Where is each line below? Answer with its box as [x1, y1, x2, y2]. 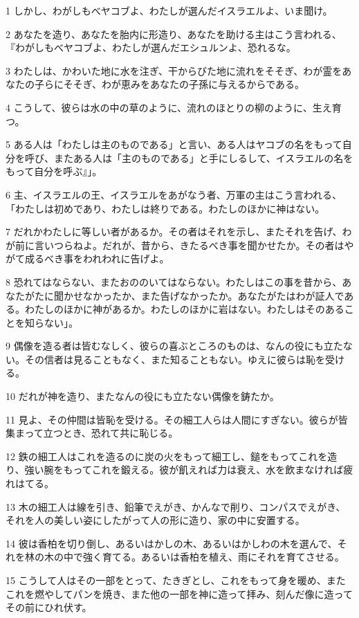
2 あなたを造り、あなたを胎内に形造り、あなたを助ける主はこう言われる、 [6, 26, 342, 41]
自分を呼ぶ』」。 [34, 164, 102, 179]
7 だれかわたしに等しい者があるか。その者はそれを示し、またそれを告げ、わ [6, 224, 352, 239]
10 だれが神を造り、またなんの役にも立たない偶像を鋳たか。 [6, 389, 279, 403]
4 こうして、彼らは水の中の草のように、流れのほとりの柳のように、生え [6, 100, 332, 114]
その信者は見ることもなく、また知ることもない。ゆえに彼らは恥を [24, 352, 325, 366]
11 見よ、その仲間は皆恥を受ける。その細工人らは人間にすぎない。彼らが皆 [6, 412, 348, 426]
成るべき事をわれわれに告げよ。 [24, 251, 169, 266]
